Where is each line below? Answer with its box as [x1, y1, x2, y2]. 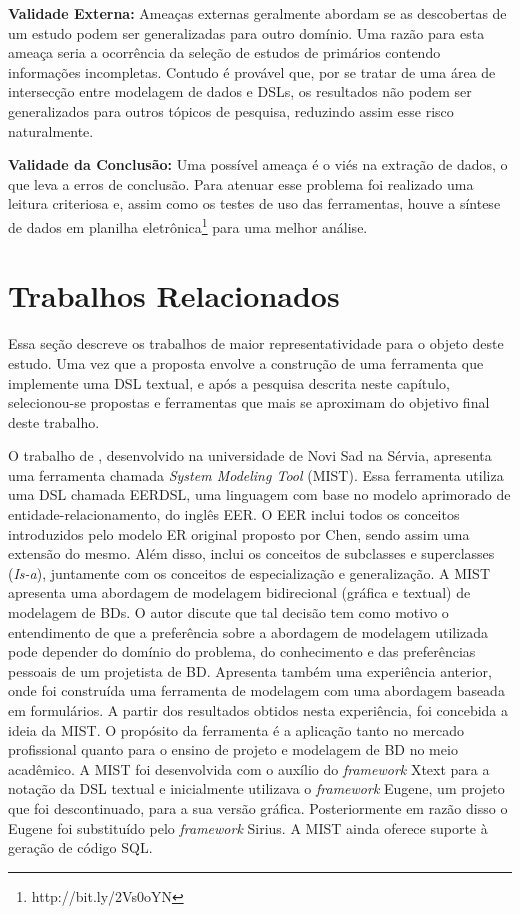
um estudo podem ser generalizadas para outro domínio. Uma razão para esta [8, 22, 485, 43]
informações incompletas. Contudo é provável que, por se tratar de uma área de [8, 61, 496, 82]
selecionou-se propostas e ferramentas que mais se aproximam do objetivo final [8, 392, 490, 413]
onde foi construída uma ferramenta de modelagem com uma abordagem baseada [8, 680, 505, 701]
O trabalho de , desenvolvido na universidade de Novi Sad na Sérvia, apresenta [8, 445, 492, 466]
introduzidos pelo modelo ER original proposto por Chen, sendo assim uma [8, 523, 470, 544]
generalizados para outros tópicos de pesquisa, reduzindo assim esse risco [8, 100, 454, 121]
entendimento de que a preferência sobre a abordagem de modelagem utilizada [8, 621, 489, 642]
